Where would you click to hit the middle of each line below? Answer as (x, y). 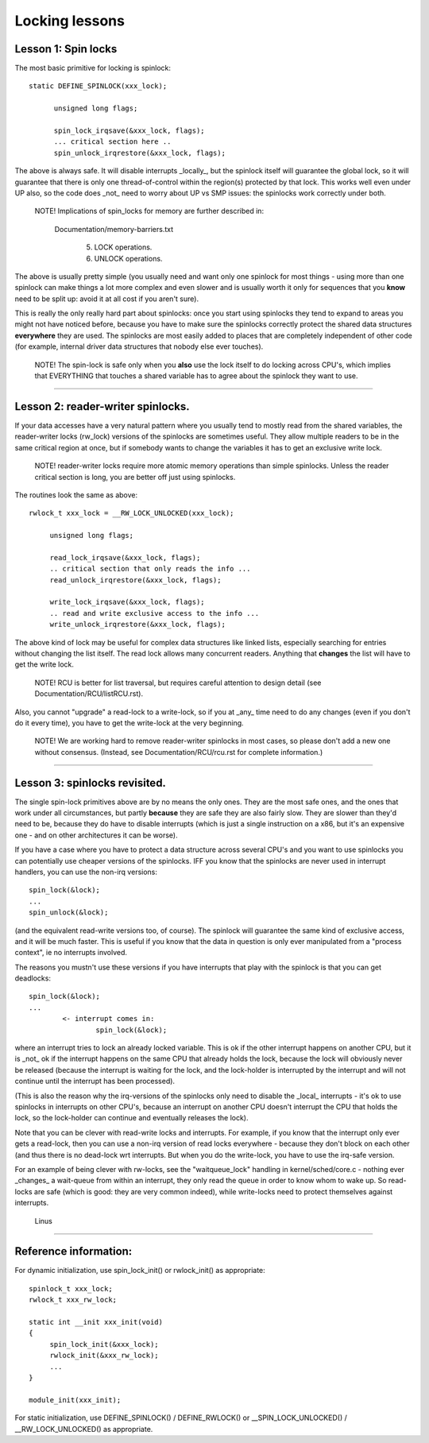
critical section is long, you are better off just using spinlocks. (135, 477)
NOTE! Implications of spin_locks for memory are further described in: (149, 211)
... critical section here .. (112, 142)
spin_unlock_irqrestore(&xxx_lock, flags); (140, 153)
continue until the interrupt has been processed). (95, 1081)
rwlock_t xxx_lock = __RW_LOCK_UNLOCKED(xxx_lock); (131, 513)
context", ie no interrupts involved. (71, 953)
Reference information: (73, 1252)
